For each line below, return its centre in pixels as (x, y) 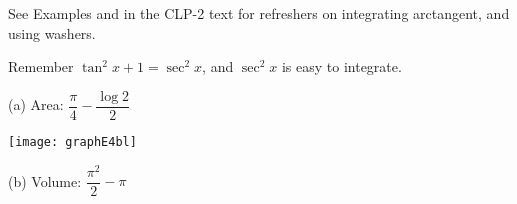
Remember (41, 66)
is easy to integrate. (341, 66)
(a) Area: (36, 104)
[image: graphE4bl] (72, 141)
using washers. (52, 32)
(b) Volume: (45, 180)
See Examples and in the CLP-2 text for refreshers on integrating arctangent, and (259, 13)
